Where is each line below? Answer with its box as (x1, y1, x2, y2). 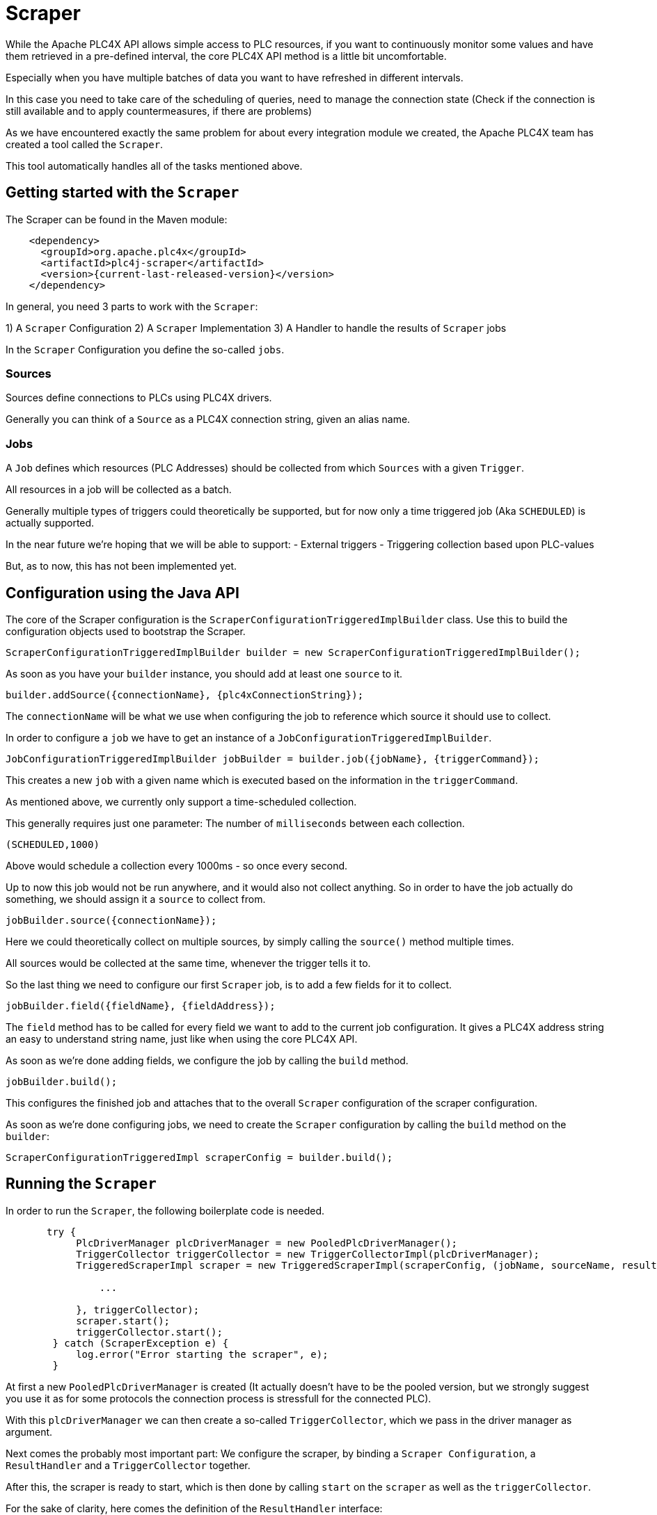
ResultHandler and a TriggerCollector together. (6, 1459, 251, 1471)
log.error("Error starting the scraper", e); (76, 1348, 328, 1360)
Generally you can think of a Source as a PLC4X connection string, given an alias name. (6, 413, 411, 426)
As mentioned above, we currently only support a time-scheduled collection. (6, 795, 357, 808)
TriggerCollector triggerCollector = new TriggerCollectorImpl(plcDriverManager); (76, 1248, 540, 1260)
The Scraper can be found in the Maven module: (6, 213, 228, 225)
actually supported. (6, 517, 95, 529)
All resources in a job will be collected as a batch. (6, 483, 232, 496)
